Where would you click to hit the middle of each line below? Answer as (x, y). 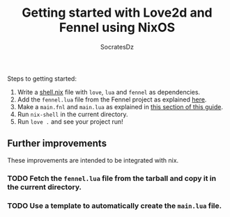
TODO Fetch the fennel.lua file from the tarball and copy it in (112, 178)
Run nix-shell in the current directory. (72, 114)
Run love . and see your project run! (70, 121)
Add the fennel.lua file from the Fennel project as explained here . (112, 99)
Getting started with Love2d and (117, 13)
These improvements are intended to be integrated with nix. (93, 160)
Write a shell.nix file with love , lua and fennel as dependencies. (109, 92)
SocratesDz (117, 47)
